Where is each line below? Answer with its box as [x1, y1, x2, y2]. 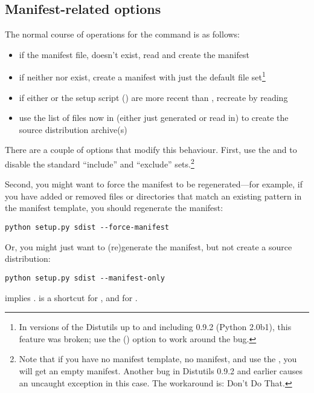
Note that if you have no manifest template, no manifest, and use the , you [19, 352, 297, 365]
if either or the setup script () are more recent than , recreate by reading [19, 91, 288, 103]
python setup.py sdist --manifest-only [5, 273, 165, 282]
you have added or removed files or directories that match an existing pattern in [5, 189, 302, 202]
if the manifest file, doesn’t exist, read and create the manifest [19, 48, 249, 60]
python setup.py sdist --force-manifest [5, 223, 170, 232]
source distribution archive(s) [19, 123, 127, 135]
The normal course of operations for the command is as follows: [5, 28, 240, 41]
